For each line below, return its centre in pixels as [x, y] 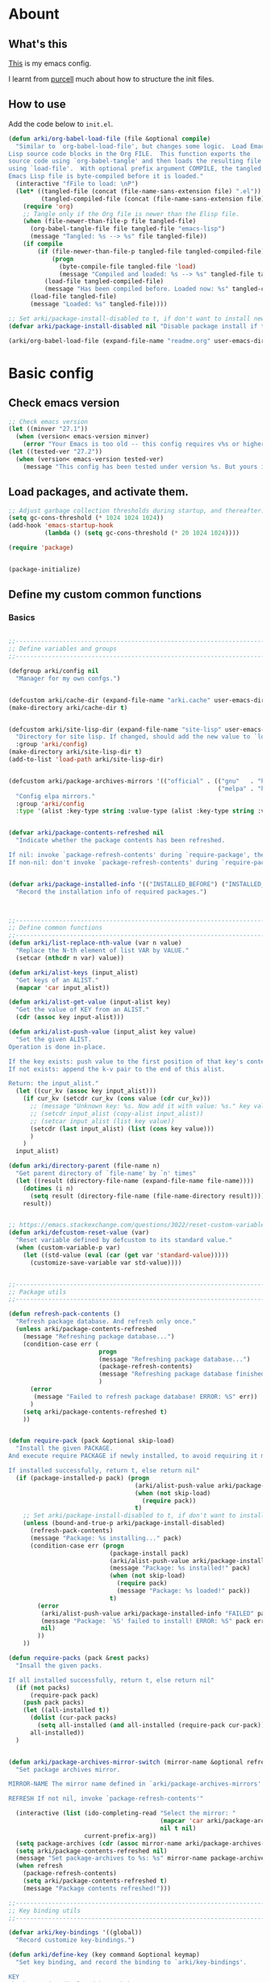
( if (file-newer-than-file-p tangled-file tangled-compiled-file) [151, 251]
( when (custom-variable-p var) [68, 1248]
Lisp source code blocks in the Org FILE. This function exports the [129, 154]
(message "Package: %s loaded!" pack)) [183, 1591]
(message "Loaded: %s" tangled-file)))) [98, 304]
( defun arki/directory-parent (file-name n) [84, 1166]
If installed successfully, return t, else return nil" [104, 1471]
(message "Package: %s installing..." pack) [106, 1538]
